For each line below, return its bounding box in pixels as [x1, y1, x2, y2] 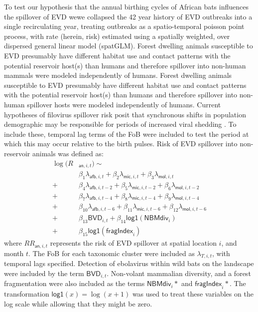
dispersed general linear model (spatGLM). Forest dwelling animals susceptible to [4, 40, 253, 51]
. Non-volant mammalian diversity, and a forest [107, 268, 251, 278]
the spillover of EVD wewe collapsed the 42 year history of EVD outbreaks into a [4, 11, 253, 21]
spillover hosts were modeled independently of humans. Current [27, 99, 221, 109]
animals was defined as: [32, 148, 104, 158]
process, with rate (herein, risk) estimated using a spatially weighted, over [4, 30, 230, 41]
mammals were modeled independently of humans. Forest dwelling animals [4, 70, 232, 80]
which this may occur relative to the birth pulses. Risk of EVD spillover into [4, 138, 238, 149]
